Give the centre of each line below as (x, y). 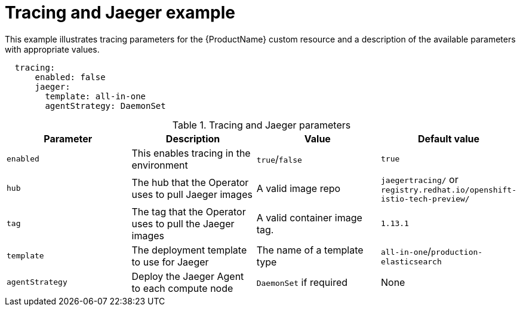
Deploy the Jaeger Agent (188, 276)
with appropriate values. (52, 49)
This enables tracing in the (191, 153)
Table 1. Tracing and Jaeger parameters (261, 125)
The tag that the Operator (189, 211)
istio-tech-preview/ (425, 199)
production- (457, 252)
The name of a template (310, 250)
